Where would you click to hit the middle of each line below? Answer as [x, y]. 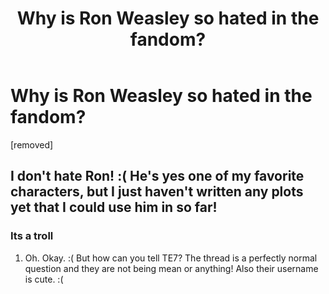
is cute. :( [44, 279]
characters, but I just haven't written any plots [157, 192]
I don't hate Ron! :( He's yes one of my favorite [157, 176]
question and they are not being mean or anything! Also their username [171, 268]
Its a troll [32, 236]
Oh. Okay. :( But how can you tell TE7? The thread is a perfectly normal [171, 258]
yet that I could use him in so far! [114, 207]
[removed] [32, 144]
